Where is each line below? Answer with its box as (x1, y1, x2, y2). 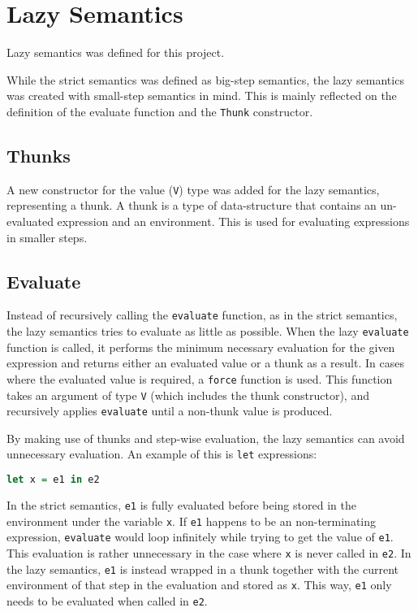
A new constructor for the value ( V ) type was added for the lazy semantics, (6, 180, 380, 197)
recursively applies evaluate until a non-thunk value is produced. (6, 402, 333, 419)
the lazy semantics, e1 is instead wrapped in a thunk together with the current (6, 560, 399, 577)
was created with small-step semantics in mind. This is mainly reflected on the (6, 87, 397, 104)
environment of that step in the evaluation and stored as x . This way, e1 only (6, 576, 392, 593)
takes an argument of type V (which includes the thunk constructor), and (6, 386, 369, 403)
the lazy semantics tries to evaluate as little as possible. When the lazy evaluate (6, 323, 409, 340)
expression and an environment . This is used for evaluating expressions (57, 213, 410, 230)
